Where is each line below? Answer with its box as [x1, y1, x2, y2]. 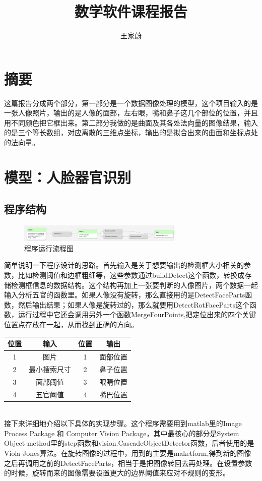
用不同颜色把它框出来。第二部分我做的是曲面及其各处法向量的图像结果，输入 [4, 117, 258, 128]
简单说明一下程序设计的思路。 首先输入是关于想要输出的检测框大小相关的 [4, 260, 244, 270]
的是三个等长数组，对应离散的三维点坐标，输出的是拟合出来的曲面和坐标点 [4, 127, 251, 138]
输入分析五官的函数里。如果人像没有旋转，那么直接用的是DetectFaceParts [4, 289, 245, 300]
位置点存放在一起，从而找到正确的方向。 [4, 319, 138, 330]
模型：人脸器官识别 [4, 166, 132, 187]
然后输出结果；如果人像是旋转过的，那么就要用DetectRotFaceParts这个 [18, 299, 249, 310]
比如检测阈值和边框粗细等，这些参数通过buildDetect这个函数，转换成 [18, 270, 245, 280]
